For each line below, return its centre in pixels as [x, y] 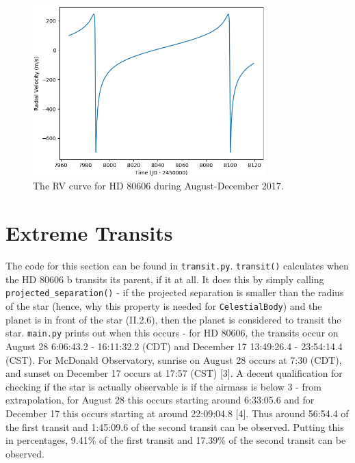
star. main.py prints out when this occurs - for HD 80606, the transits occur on [172, 333]
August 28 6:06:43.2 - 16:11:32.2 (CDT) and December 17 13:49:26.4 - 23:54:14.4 [174, 346]
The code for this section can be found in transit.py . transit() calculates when [177, 266]
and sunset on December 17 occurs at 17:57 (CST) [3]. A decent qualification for [174, 373]
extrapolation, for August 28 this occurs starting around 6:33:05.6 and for [160, 400]
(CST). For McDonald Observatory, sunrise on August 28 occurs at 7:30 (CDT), [174, 359]
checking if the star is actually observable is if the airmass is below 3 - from [163, 386]
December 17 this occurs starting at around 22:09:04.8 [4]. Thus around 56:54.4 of [177, 413]
